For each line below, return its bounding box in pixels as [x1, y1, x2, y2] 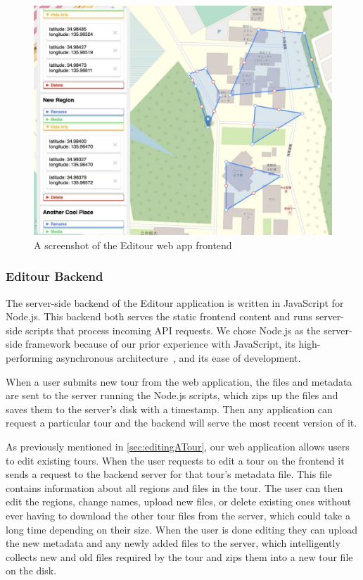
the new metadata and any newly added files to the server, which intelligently [6, 536, 340, 550]
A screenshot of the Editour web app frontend [34, 237, 232, 252]
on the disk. [6, 563, 57, 578]
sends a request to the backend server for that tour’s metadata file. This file [6, 467, 332, 481]
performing [6, 351, 53, 365]
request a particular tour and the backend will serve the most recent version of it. [6, 415, 357, 430]
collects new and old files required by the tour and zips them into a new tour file [6, 549, 353, 564]
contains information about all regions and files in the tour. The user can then [6, 480, 343, 495]
